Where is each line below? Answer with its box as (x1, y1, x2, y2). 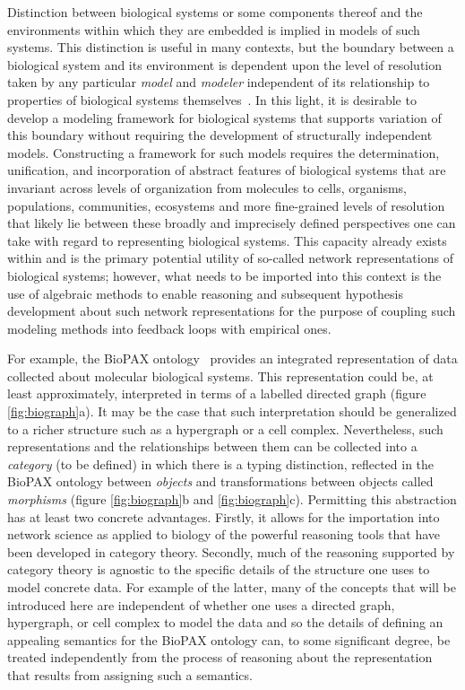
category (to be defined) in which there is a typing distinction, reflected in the (7, 454, 435, 473)
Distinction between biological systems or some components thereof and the (7, 3, 423, 21)
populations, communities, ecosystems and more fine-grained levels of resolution (7, 196, 445, 214)
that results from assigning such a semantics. (7, 665, 253, 684)
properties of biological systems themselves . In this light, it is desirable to (7, 90, 417, 109)
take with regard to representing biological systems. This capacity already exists (7, 231, 447, 249)
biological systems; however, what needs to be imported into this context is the (7, 266, 442, 284)
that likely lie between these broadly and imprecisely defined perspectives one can (7, 214, 456, 232)
